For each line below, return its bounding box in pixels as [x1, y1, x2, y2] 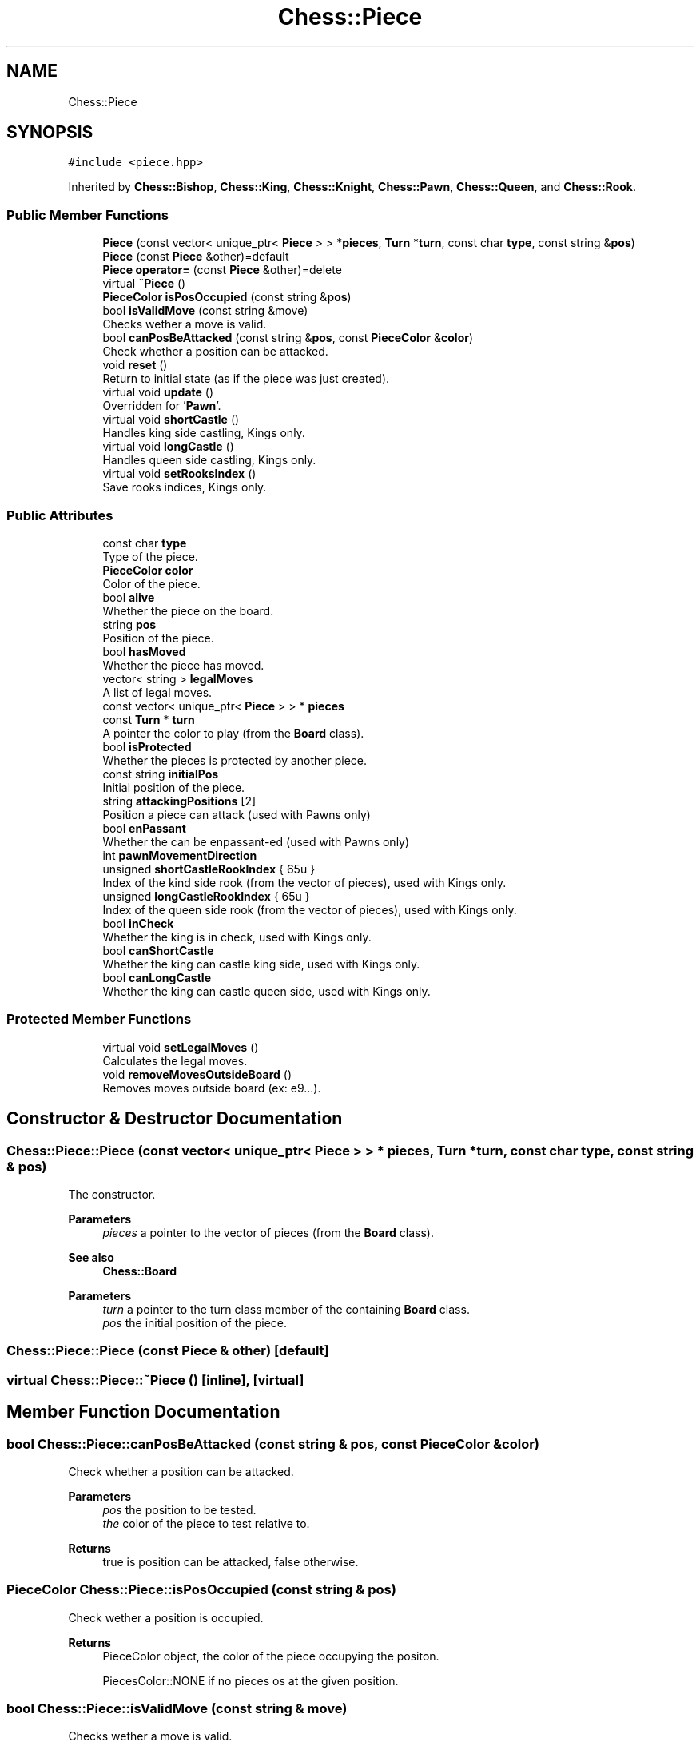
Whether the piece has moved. [102, 658, 264, 672]
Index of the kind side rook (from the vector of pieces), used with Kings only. [102, 875, 507, 889]
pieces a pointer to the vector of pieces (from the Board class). [102, 1225, 435, 1239]
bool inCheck [102, 916, 174, 930]
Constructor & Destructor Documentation [6, 1108, 343, 1129]
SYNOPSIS [6, 122, 93, 143]
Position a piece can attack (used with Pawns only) [102, 807, 371, 821]
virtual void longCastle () [102, 439, 234, 454]
